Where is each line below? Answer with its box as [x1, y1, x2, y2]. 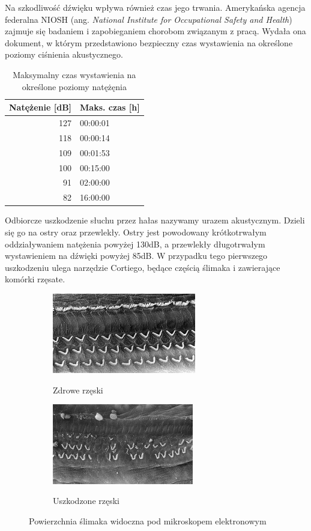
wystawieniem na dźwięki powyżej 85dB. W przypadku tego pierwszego [5, 249, 268, 262]
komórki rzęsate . [5, 273, 65, 285]
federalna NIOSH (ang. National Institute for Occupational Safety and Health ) [5, 13, 292, 25]
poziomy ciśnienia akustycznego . [5, 48, 123, 61]
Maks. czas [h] [80, 101, 140, 114]
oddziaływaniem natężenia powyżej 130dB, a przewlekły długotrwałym [5, 237, 265, 250]
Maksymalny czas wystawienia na [13, 68, 136, 80]
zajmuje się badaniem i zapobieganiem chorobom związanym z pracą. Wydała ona [5, 25, 306, 37]
